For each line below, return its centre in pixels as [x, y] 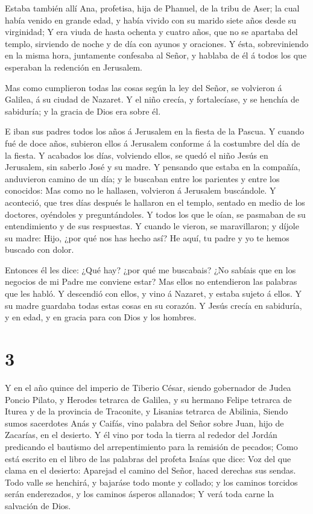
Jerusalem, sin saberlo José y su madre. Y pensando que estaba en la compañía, [153, 167]
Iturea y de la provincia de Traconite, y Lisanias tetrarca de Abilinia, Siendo [147, 411]
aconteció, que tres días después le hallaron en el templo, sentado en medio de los [155, 202]
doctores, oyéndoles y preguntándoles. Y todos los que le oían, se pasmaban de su [155, 214]
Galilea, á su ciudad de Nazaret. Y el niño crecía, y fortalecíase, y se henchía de [152, 99]
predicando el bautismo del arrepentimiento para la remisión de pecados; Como [151, 446]
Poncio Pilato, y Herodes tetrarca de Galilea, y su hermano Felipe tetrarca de [148, 399]
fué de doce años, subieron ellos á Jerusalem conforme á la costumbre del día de [153, 143]
